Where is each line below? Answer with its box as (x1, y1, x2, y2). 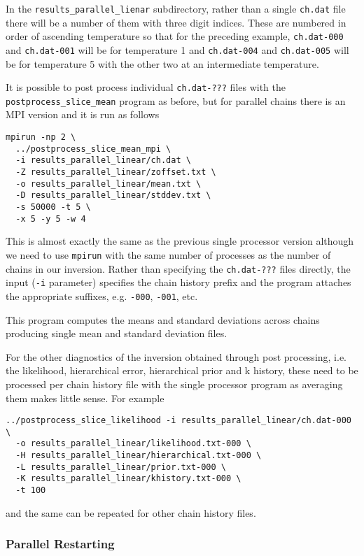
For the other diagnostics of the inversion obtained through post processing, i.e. (6, 349, 347, 364)
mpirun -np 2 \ (6, 132, 76, 143)
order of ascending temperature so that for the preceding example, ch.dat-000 (6, 29, 344, 43)
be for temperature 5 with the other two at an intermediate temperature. (6, 56, 319, 71)
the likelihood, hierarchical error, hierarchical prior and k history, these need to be (6, 363, 358, 378)
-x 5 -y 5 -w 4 (15, 213, 86, 224)
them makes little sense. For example (6, 390, 164, 405)
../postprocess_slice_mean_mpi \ (15, 143, 171, 154)
